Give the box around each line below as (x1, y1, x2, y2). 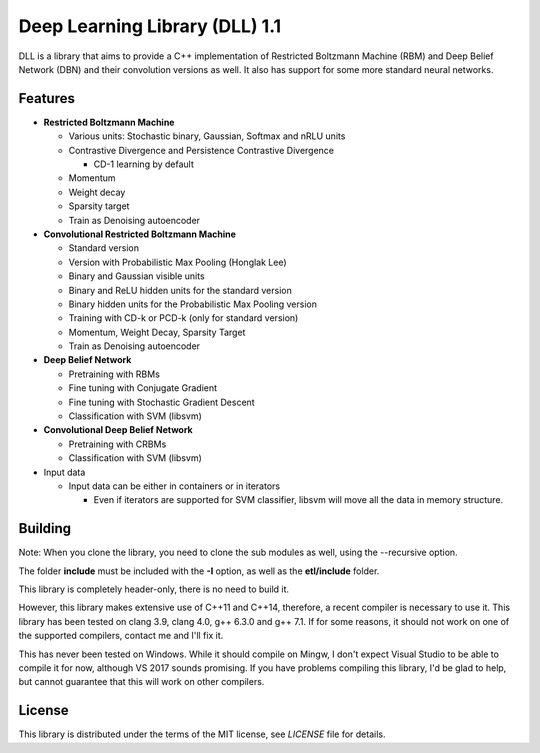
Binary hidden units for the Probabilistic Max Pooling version (68, 298, 317, 310)
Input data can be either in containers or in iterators (68, 480, 280, 492)
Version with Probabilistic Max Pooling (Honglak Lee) (68, 256, 287, 268)
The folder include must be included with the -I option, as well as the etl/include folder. (18, 565, 380, 577)
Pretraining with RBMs (68, 368, 160, 380)
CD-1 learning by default (93, 158, 195, 170)
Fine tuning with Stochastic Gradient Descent (68, 396, 255, 408)
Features (18, 90, 75, 107)
